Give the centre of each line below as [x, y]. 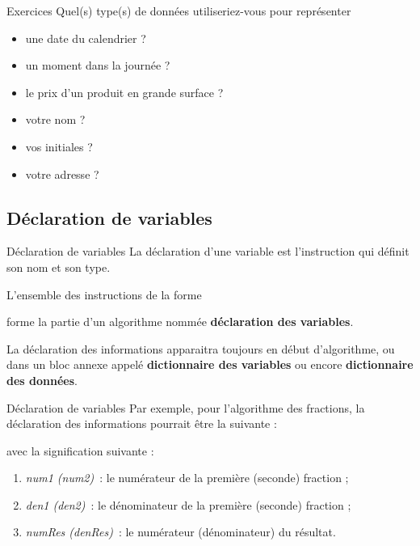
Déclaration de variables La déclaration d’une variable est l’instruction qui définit [208, 251]
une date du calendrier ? [86, 38]
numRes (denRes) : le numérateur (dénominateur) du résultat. [181, 532]
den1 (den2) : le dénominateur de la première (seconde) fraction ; [188, 504]
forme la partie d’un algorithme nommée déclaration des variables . [180, 322]
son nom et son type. [59, 267]
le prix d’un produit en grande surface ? [124, 92]
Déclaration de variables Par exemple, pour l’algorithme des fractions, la [186, 407]
